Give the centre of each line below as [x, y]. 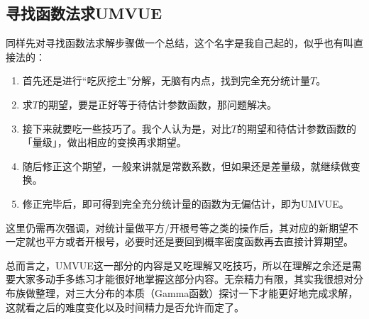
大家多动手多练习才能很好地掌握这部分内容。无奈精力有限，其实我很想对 [184, 279]
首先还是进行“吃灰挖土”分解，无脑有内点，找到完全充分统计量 [166, 80]
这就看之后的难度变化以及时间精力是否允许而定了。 [125, 307]
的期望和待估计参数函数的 [296, 128]
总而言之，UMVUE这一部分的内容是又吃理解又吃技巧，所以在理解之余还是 [179, 265]
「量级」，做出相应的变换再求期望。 [104, 142]
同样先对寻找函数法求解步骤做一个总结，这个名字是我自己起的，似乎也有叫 [180, 43]
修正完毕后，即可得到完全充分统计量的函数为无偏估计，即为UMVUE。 [186, 203]
